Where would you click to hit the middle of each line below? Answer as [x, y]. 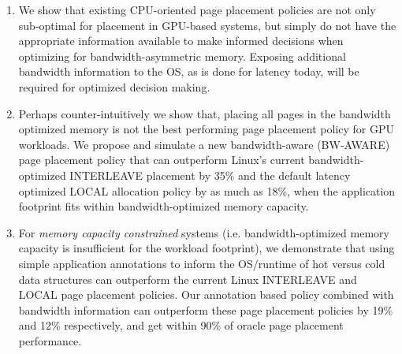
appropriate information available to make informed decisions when [181, 41]
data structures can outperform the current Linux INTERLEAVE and [188, 279]
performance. [50, 340]
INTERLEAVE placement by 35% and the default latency [210, 175]
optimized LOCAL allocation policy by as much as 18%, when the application [207, 190]
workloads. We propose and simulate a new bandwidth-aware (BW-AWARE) [204, 144]
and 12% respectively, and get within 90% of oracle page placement [181, 325]
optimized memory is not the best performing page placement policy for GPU [207, 129]
